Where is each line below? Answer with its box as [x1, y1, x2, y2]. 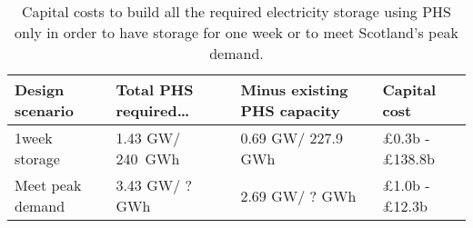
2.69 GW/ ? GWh [240, 184, 357, 206]
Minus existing [240, 79, 348, 100]
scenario [15, 100, 74, 121]
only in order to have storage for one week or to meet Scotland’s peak [15, 22, 458, 43]
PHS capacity [240, 100, 340, 121]
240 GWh [116, 148, 180, 169]
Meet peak [15, 174, 82, 195]
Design [15, 79, 65, 100]
